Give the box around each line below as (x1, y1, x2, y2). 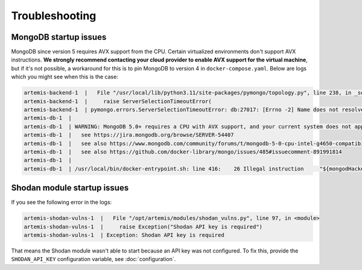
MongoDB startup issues (11, 32, 107, 42)
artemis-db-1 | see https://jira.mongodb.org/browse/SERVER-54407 (24, 131, 234, 139)
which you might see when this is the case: (11, 73, 119, 81)
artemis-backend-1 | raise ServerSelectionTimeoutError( (24, 98, 212, 105)
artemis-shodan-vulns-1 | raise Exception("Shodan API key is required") (24, 223, 262, 230)
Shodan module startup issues (11, 183, 129, 193)
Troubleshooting (11, 9, 97, 22)
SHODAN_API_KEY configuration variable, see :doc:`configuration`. (11, 256, 176, 263)
